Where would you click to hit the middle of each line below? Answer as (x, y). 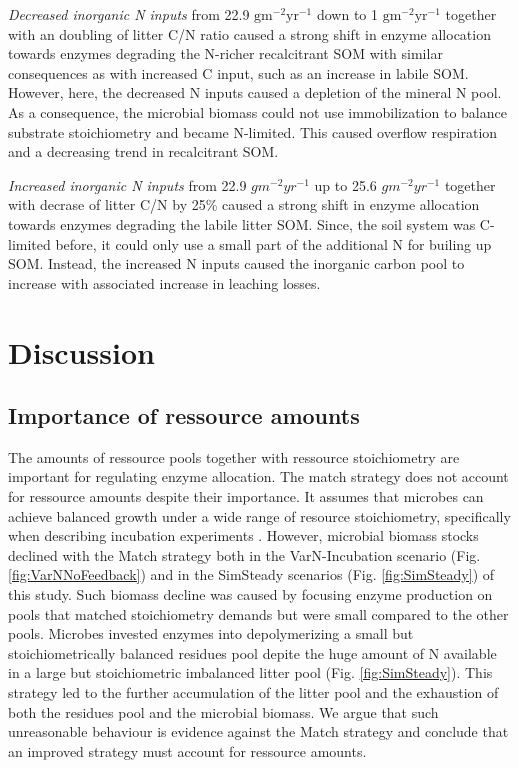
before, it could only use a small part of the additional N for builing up (273, 243)
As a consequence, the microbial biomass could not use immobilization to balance (257, 111)
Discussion (81, 351)
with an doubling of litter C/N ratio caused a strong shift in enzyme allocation (249, 33)
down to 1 (347, 14)
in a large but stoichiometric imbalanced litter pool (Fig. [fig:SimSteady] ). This (250, 672)
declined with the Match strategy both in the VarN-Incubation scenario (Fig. (244, 554)
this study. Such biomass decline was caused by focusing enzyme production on (250, 594)
